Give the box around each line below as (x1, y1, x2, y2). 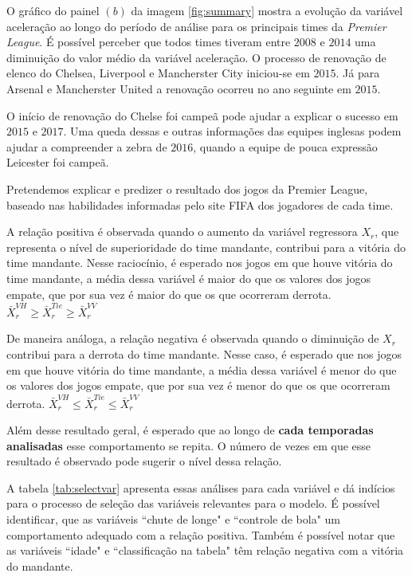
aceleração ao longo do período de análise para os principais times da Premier (6, 18, 386, 34)
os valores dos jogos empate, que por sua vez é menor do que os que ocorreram (6, 377, 390, 394)
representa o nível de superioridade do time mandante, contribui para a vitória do (6, 238, 406, 255)
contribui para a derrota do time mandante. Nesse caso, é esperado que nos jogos (6, 346, 402, 362)
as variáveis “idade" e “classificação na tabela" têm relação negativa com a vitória (6, 542, 404, 559)
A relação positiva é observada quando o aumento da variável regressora (6, 223, 358, 240)
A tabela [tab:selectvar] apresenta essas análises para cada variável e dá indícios (6, 479, 395, 496)
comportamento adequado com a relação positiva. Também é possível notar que (6, 526, 395, 543)
